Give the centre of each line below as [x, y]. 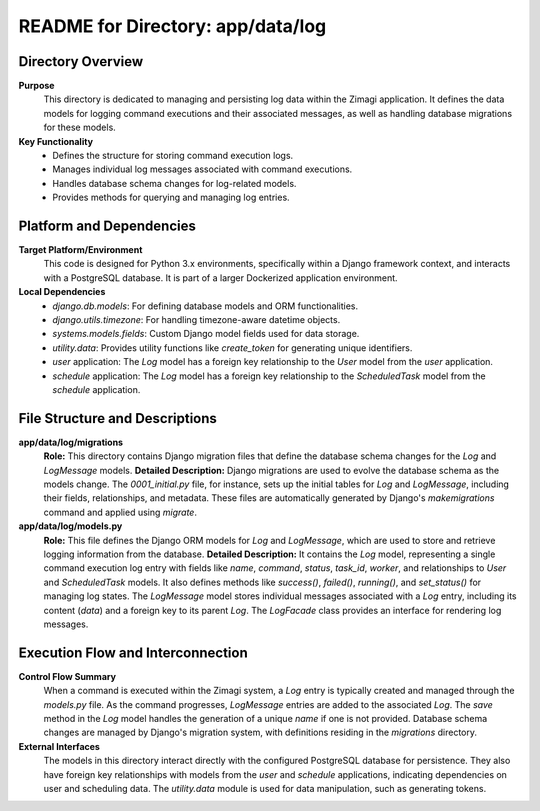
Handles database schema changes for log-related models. [174, 183]
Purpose [36, 86]
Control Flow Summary [67, 676]
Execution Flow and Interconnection [133, 652]
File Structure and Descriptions [117, 418]
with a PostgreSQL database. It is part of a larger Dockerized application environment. [221, 277]
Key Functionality [56, 141]
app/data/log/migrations [71, 442]
